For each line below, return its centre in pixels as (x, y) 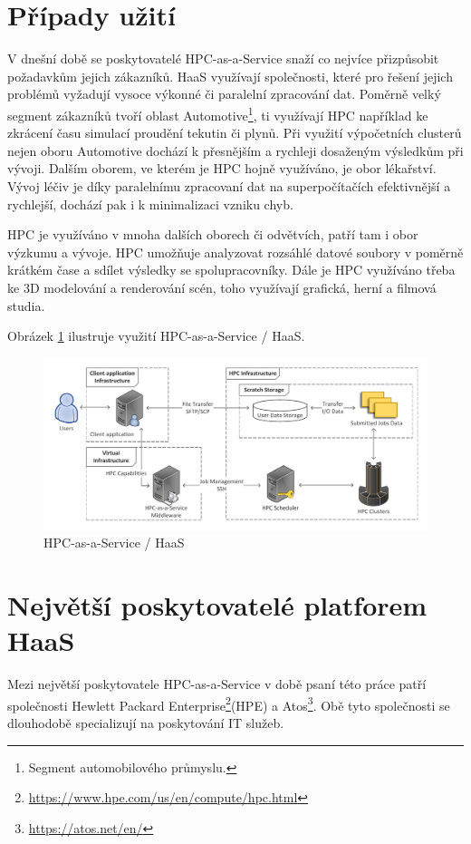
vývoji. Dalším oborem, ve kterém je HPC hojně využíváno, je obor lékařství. (222, 168)
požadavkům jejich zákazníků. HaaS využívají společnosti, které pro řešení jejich (230, 76)
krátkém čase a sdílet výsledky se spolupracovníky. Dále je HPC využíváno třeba (231, 270)
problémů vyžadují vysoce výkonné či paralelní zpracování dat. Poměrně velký (224, 94)
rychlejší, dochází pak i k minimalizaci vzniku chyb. (150, 204)
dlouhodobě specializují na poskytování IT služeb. (146, 723)
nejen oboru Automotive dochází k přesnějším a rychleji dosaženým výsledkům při (235, 150)
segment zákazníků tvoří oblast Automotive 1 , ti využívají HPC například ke (218, 113)
